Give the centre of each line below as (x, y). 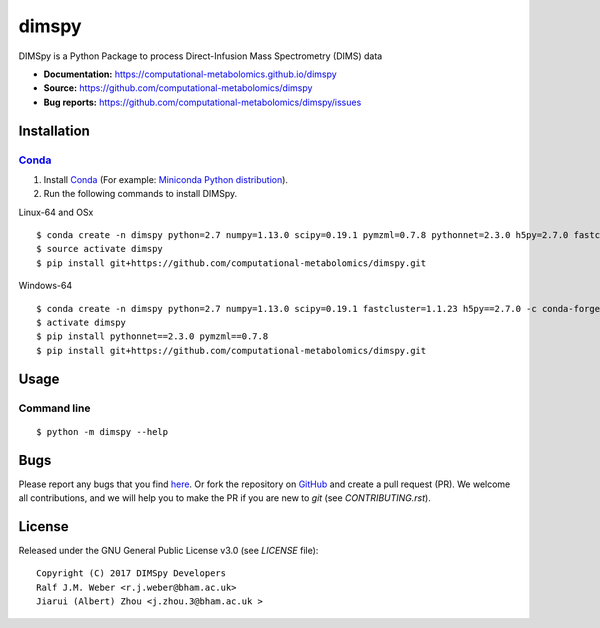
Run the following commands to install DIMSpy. (140, 194)
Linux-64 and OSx (56, 212)
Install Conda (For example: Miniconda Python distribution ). (166, 179)
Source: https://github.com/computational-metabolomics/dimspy (178, 88)
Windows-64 (45, 286)
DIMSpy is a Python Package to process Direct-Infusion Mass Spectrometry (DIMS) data (200, 56)
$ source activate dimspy (100, 249)
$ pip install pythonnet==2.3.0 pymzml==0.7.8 (152, 336)
